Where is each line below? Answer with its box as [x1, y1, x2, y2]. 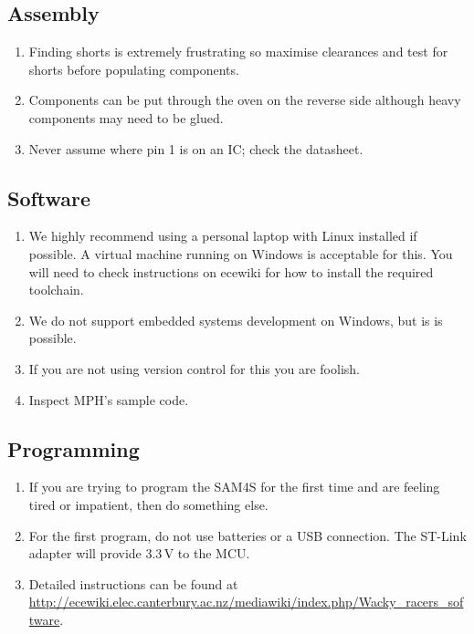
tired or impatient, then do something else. [28, 494, 269, 514]
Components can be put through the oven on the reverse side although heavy [28, 90, 461, 109]
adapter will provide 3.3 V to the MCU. [28, 544, 250, 563]
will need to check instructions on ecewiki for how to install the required [28, 262, 434, 281]
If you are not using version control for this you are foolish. [28, 359, 360, 378]
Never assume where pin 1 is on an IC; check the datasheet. [28, 139, 363, 158]
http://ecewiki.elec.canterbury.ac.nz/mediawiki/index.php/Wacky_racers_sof [28, 592, 464, 611]
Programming [7, 434, 140, 463]
